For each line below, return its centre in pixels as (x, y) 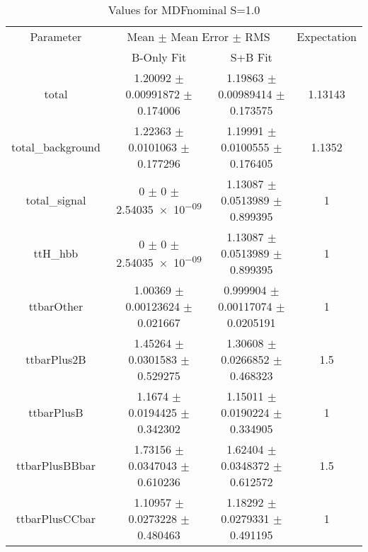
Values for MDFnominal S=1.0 (184, 10)
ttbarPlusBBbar (56, 465)
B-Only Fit (159, 57)
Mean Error (200, 36)
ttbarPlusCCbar (56, 518)
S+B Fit (251, 57)
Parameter (56, 36)
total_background (56, 147)
